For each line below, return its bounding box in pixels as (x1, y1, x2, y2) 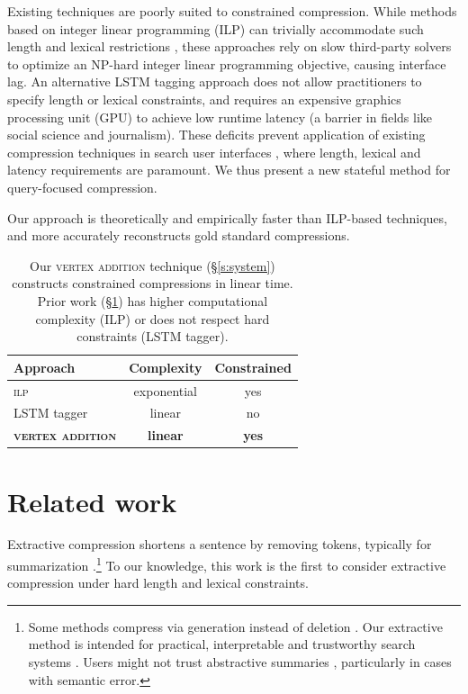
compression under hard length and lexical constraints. (7, 573, 309, 592)
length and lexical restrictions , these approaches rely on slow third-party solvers (7, 37, 452, 56)
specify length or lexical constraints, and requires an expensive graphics (7, 89, 401, 108)
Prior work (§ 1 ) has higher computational (37, 291, 268, 310)
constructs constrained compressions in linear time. (12, 274, 293, 293)
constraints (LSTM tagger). (76, 327, 229, 346)
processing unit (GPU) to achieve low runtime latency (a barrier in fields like (7, 107, 433, 126)
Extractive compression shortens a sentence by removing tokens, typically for (7, 535, 432, 554)
